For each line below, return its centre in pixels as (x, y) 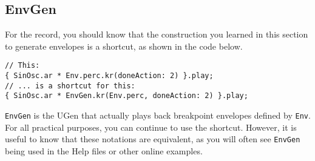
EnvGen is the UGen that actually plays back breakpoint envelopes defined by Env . (158, 115)
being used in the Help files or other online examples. (104, 150)
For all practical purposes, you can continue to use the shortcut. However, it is (151, 127)
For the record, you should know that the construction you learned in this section (157, 34)
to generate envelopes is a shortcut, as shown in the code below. (124, 46)
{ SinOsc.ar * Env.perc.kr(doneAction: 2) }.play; (109, 76)
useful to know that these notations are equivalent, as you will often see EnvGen (153, 139)
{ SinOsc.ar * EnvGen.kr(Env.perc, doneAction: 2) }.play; (127, 96)
